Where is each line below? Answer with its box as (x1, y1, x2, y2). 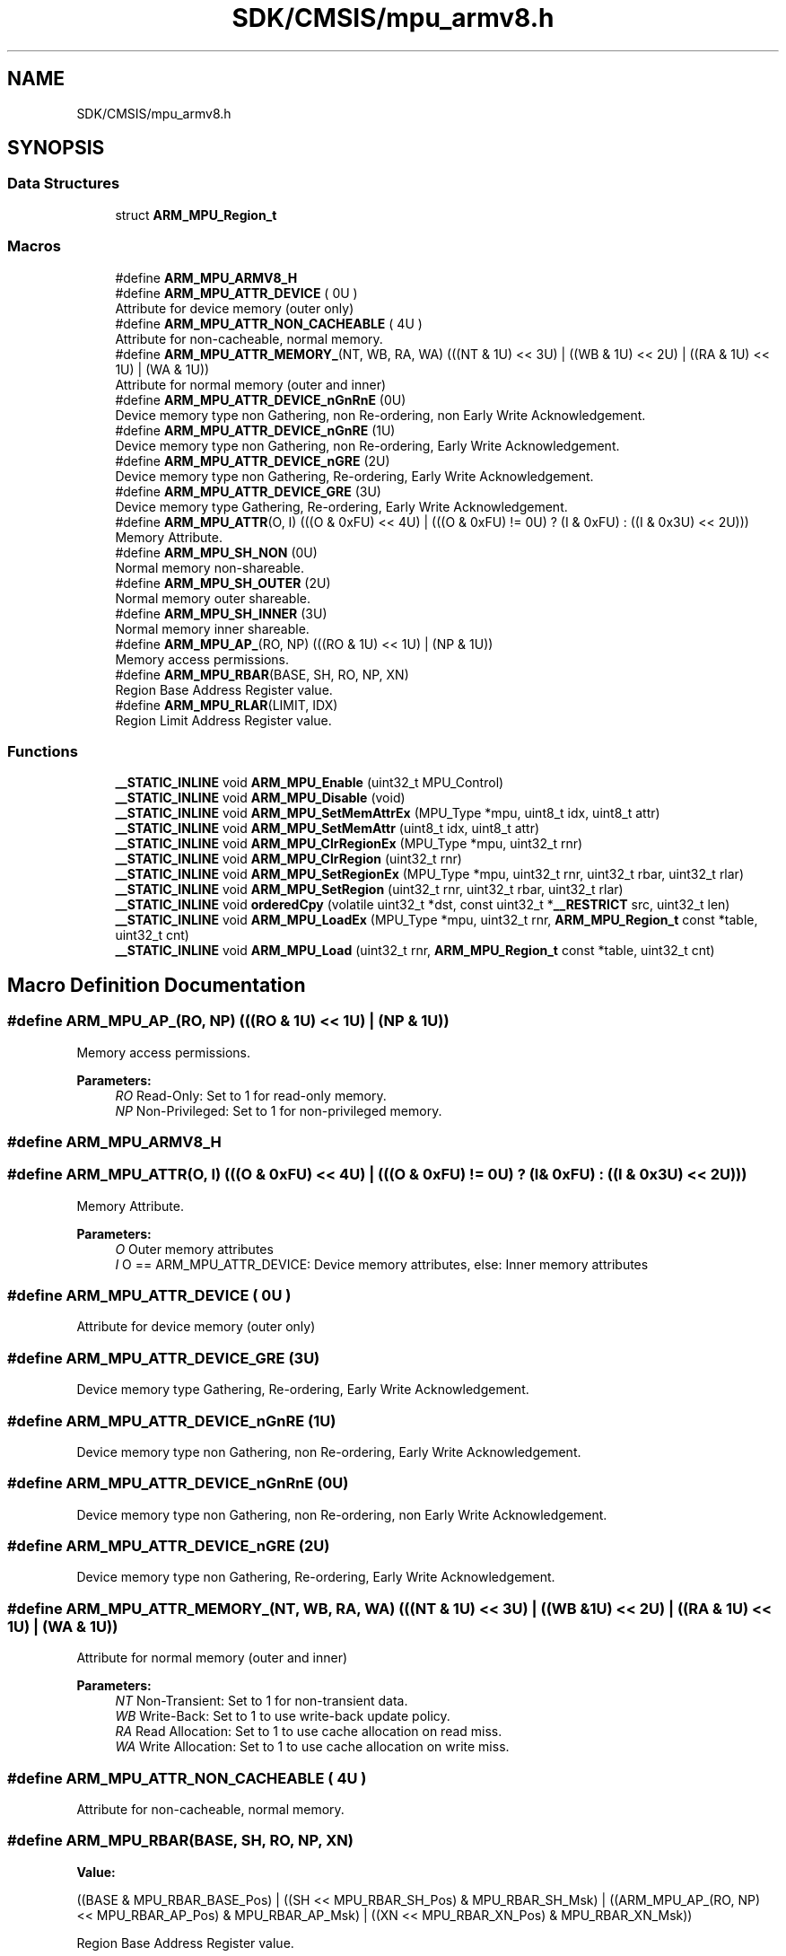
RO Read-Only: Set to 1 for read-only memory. (115, 1087, 387, 1103)
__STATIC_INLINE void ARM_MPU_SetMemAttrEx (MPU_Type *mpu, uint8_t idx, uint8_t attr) (115, 805, 660, 821)
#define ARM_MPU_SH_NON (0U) (115, 544, 318, 560)
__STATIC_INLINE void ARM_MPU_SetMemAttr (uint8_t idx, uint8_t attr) (115, 820, 540, 837)
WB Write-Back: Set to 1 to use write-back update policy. (115, 1708, 450, 1724)
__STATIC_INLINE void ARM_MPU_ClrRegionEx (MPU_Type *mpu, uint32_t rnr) (115, 836, 583, 852)
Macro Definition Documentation (7, 973, 306, 996)
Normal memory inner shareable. (115, 620, 310, 636)
